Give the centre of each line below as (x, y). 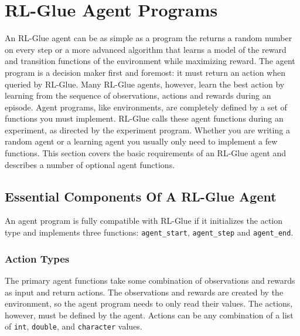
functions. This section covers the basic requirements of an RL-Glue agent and (146, 153)
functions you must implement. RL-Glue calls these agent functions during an (144, 118)
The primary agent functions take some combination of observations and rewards (150, 280)
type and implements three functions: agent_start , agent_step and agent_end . (149, 232)
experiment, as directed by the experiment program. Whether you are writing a (147, 130)
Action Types (37, 258)
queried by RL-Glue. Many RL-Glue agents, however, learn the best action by (145, 84)
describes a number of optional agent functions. (90, 164)
